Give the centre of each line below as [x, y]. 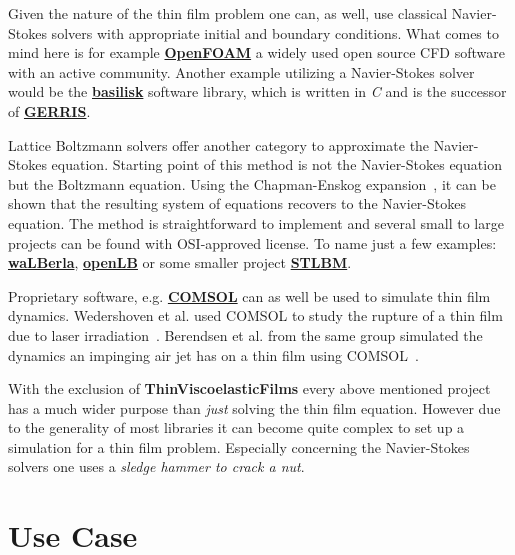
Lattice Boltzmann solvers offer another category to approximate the [219, 144]
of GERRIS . [49, 110]
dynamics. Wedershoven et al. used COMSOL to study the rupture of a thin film [255, 315]
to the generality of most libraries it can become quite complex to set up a [236, 427]
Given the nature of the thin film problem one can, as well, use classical [228, 13]
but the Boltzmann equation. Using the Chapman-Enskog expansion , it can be [252, 183]
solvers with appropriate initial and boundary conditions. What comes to [275, 32]
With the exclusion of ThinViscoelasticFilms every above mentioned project [249, 388]
